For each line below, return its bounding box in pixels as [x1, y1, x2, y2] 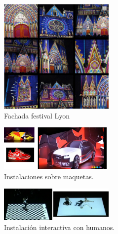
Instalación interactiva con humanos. [4, 222, 115, 232]
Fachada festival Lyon [4, 110, 70, 120]
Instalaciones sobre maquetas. [4, 171, 94, 181]
